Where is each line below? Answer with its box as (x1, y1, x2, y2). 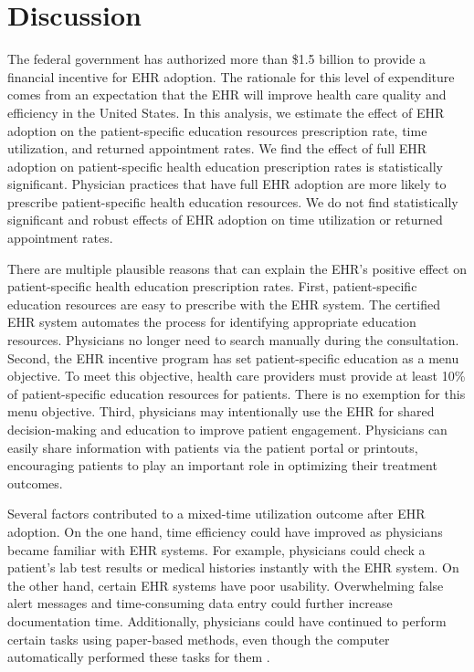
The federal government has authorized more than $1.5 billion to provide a (7, 49, 427, 68)
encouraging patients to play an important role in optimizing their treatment (7, 456, 437, 475)
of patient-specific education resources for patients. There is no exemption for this (7, 383, 466, 403)
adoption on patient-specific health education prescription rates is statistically (7, 156, 443, 175)
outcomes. (7, 473, 63, 492)
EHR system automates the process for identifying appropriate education (7, 312, 416, 331)
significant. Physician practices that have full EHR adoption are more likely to (7, 174, 447, 194)
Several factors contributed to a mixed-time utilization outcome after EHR (7, 504, 426, 523)
